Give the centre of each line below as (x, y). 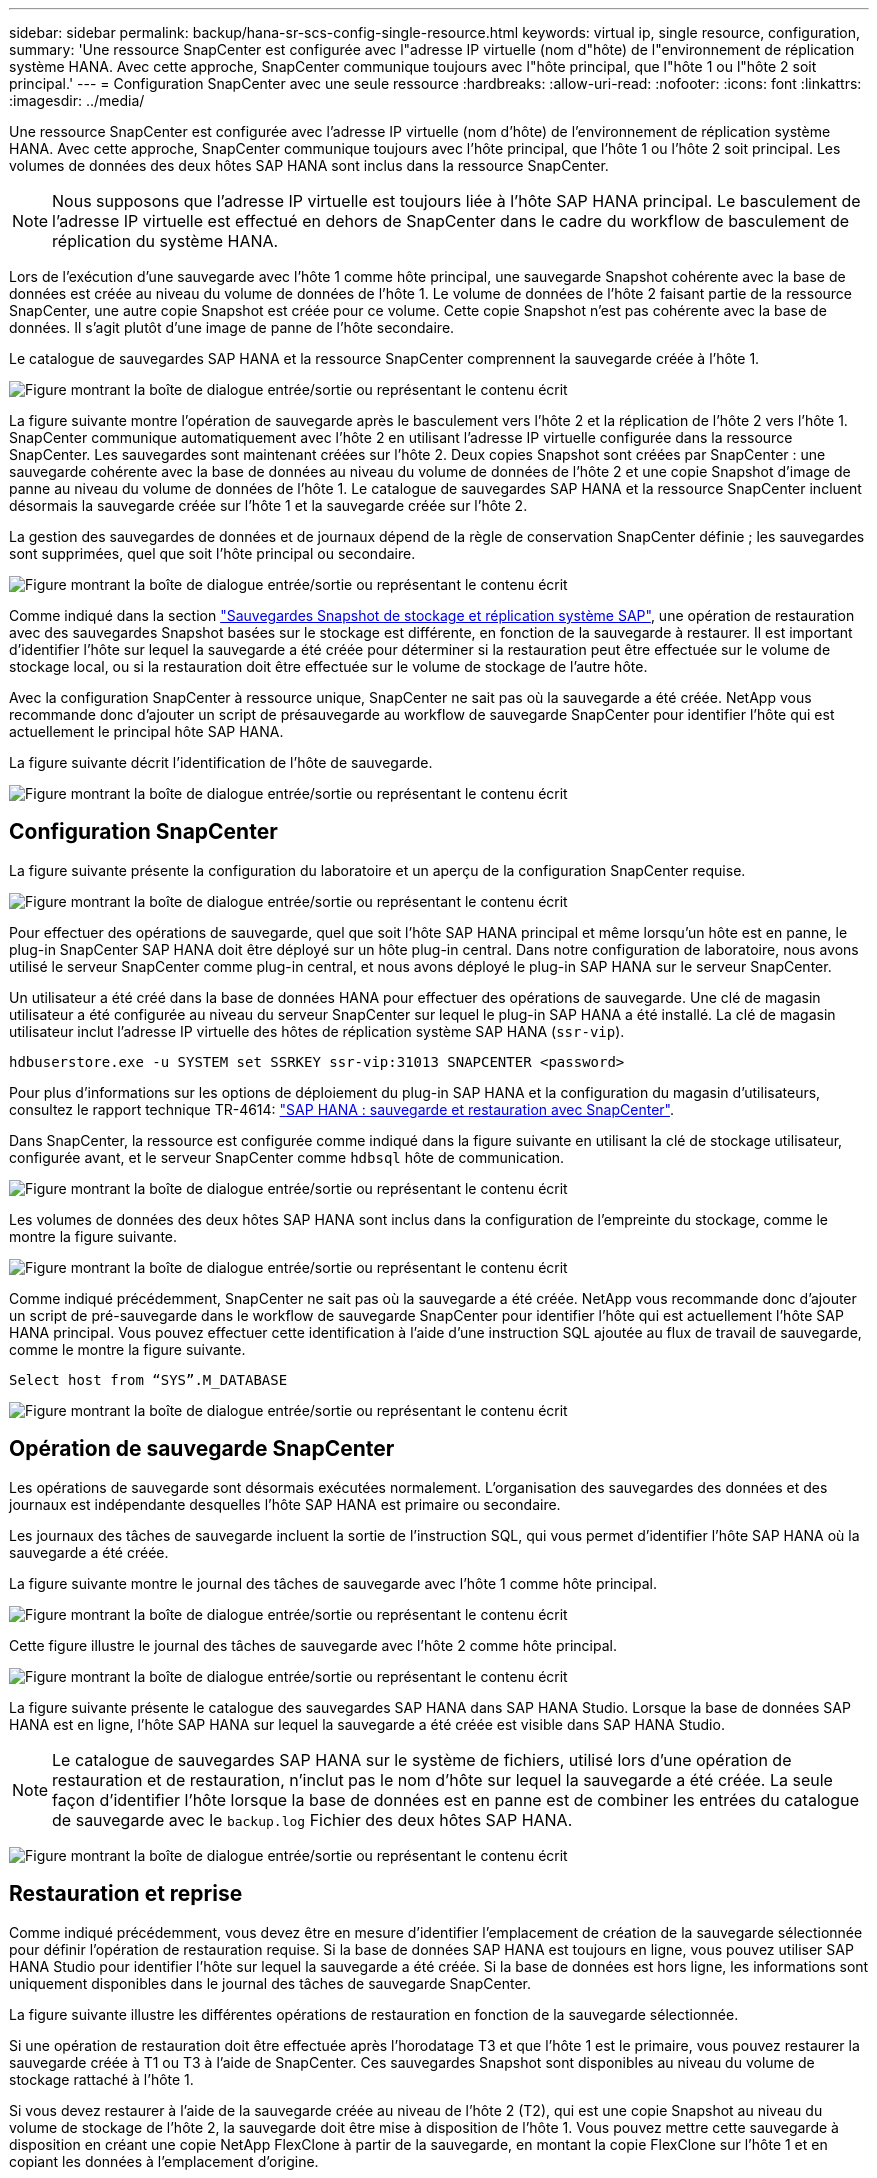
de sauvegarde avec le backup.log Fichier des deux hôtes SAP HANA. (312, 1819)
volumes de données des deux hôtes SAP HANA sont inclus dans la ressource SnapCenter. (309, 165)
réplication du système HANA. (165, 241)
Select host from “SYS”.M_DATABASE (148, 1379)
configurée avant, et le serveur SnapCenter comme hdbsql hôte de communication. (287, 1157)
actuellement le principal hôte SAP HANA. (146, 731)
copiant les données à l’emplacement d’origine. (164, 2161)
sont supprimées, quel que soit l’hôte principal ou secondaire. (212, 553)
